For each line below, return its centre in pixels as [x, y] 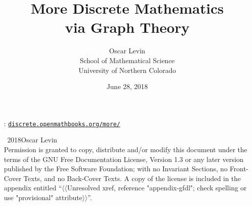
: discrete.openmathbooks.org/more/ [62, 123]
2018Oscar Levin [32, 140]
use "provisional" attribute [43, 197]
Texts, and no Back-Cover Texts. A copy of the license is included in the [132, 178]
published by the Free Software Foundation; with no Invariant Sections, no [116, 169]
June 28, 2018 [127, 86]
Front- [239, 169]
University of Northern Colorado [127, 70]
